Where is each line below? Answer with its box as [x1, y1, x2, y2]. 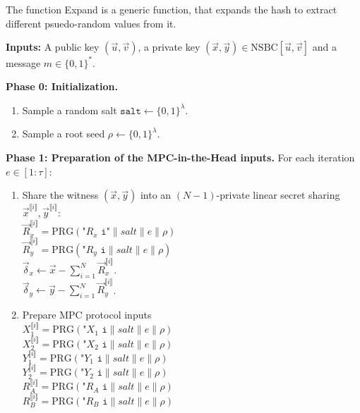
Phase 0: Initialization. [6, 79, 118, 94]
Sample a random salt [22, 102, 117, 117]
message [6, 55, 41, 70]
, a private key [138, 39, 200, 54]
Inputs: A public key [6, 39, 100, 54]
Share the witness [22, 187, 99, 202]
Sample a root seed [22, 126, 105, 141]
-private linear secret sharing [216, 187, 340, 202]
